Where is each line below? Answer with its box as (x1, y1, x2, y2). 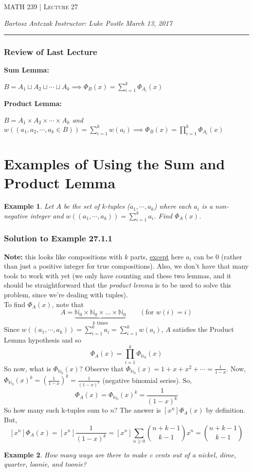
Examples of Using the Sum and (4, 153, 225, 173)
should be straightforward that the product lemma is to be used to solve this (4, 280, 232, 290)
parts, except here (130, 251, 184, 261)
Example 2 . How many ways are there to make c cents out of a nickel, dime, (4, 449, 236, 459)
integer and (30, 210, 64, 220)
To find (4, 299, 25, 309)
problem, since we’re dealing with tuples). (4, 290, 128, 300)
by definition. (206, 405, 246, 415)
